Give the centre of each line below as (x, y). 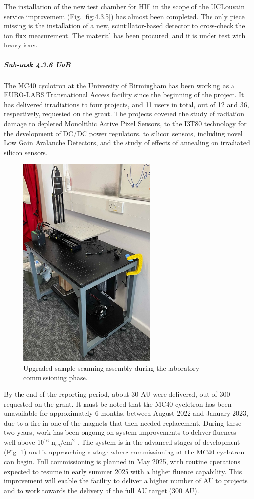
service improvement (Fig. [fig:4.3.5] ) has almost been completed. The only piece (124, 16)
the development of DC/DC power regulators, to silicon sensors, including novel (123, 133)
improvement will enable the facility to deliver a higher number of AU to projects (126, 481)
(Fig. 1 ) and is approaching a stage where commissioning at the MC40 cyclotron (124, 452)
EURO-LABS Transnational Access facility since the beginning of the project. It (124, 95)
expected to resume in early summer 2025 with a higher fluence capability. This (123, 471)
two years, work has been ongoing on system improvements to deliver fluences (120, 432)
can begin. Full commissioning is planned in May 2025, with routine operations (122, 462)
